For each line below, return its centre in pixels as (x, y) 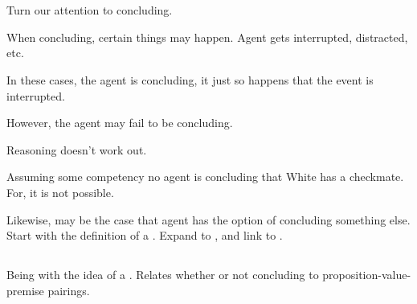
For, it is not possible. (60, 192)
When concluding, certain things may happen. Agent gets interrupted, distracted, (207, 37)
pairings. (69, 290)
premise (25, 290)
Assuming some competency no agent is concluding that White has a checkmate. (205, 177)
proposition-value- (367, 275)
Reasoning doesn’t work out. (77, 149)
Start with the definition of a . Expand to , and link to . (145, 235)
